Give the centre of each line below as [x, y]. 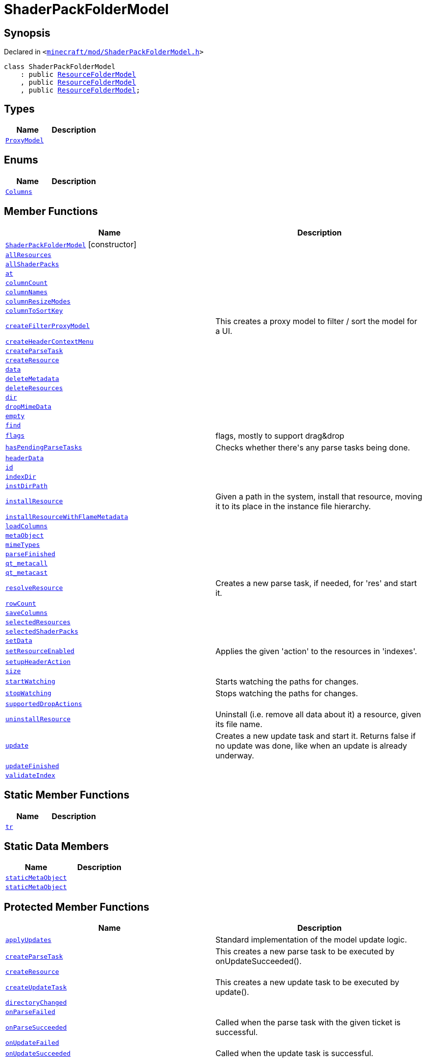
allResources [28, 255]
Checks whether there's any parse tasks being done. [313, 447]
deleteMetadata [32, 378]
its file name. [239, 724]
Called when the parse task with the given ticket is [308, 1023]
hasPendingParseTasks [44, 448]
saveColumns [27, 613]
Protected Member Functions [77, 907]
